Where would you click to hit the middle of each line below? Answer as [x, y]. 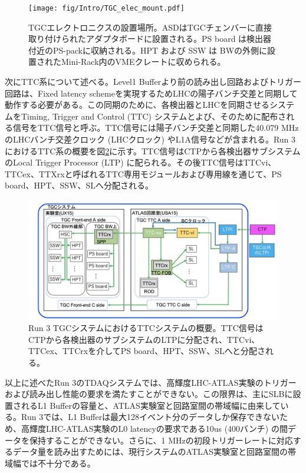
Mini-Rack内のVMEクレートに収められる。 [143, 62]
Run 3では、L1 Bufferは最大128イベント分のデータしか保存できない [150, 417]
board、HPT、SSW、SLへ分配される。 [79, 185]
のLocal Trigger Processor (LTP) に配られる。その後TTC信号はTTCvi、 [141, 162]
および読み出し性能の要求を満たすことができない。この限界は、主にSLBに [149, 394]
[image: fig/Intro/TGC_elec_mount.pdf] [106, 8]
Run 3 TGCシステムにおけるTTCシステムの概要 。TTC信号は [146, 328]
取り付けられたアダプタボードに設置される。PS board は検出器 [150, 39]
